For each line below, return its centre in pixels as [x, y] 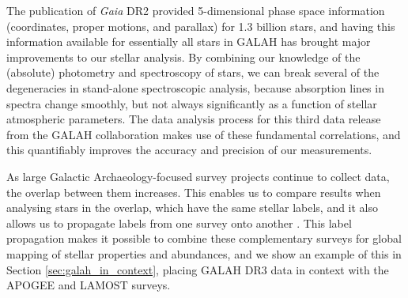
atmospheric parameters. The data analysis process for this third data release [194, 119]
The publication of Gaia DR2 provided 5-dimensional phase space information [196, 10]
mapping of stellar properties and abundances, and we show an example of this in [204, 253]
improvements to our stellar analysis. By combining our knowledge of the [183, 57]
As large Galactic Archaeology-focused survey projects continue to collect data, [198, 176]
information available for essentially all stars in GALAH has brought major [189, 41]
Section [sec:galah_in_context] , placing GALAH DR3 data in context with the [198, 269]
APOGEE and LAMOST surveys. [89, 285]
